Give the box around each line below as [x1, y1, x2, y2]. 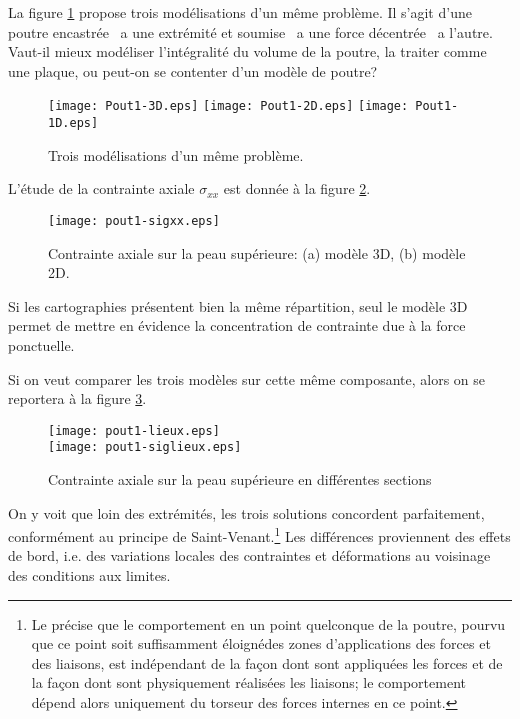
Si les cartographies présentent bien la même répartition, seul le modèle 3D [8, 295, 468, 316]
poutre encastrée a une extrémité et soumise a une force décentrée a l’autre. [8, 21, 493, 42]
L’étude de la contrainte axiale [8, 178, 195, 199]
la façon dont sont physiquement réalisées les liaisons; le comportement [31, 672, 466, 693]
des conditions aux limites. [8, 565, 171, 586]
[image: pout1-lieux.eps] [48, 423, 220, 438]
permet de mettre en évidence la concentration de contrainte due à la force [8, 315, 466, 336]
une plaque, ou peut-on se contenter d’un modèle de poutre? [8, 60, 378, 81]
